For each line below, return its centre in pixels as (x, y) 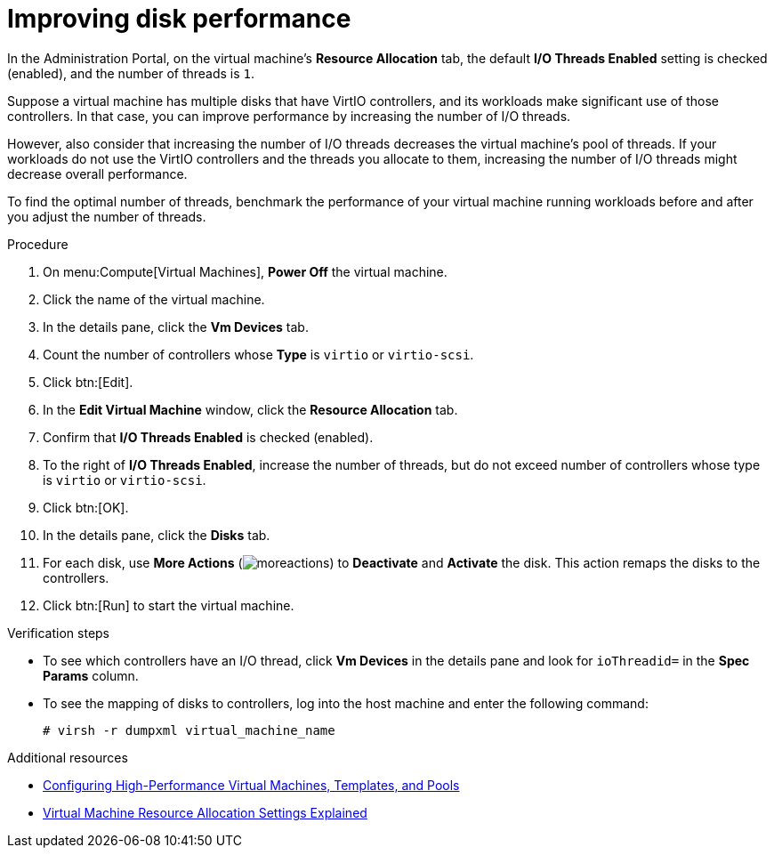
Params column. (91, 675)
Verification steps (59, 633)
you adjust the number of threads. (107, 216)
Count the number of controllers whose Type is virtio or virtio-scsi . (258, 354)
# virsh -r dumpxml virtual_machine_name (189, 730)
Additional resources (68, 757)
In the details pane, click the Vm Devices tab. (176, 327)
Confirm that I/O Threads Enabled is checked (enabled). (208, 437)
